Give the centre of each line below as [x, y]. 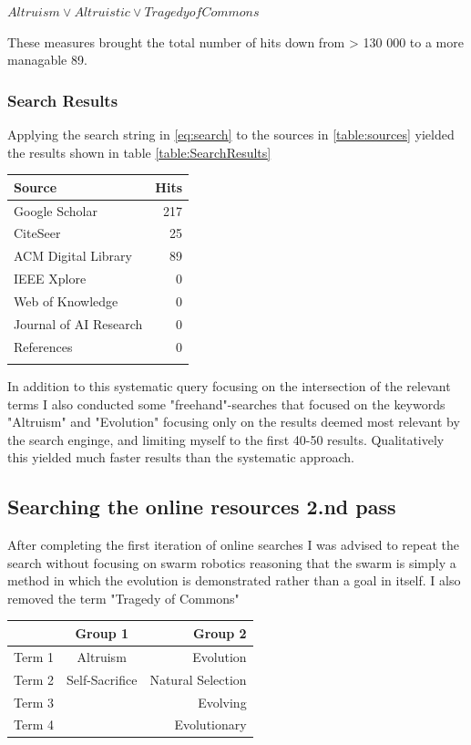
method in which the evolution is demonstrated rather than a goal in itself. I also [234, 580]
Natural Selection [198, 679]
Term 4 [34, 724]
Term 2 [34, 679]
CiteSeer [37, 233]
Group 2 [220, 632]
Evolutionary [210, 724]
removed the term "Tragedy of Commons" [123, 598]
